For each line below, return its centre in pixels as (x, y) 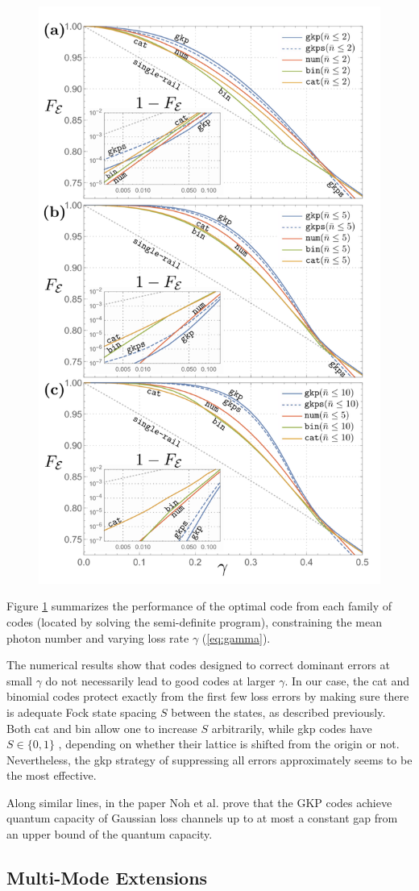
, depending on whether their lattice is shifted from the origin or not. (229, 744)
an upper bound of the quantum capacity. (110, 834)
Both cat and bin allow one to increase (102, 728)
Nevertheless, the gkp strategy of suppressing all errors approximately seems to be (209, 759)
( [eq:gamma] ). (236, 637)
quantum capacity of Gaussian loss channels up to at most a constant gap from (202, 818)
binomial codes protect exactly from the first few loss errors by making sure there (208, 696)
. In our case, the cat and (347, 680)
